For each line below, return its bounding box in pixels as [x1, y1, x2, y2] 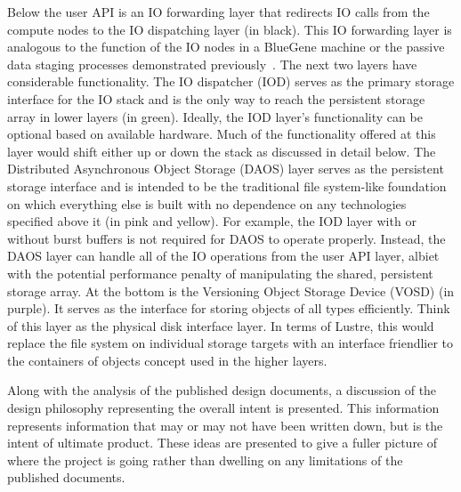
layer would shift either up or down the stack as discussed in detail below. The [7, 141, 436, 160]
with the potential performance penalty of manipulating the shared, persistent [7, 263, 433, 282]
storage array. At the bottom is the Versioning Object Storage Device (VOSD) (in [7, 281, 455, 300]
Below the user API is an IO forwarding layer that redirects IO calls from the [7, 3, 430, 20]
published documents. [7, 468, 125, 487]
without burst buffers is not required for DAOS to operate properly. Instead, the [7, 229, 446, 247]
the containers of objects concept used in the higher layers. [7, 351, 328, 369]
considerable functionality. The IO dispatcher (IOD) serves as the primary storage [7, 72, 455, 91]
